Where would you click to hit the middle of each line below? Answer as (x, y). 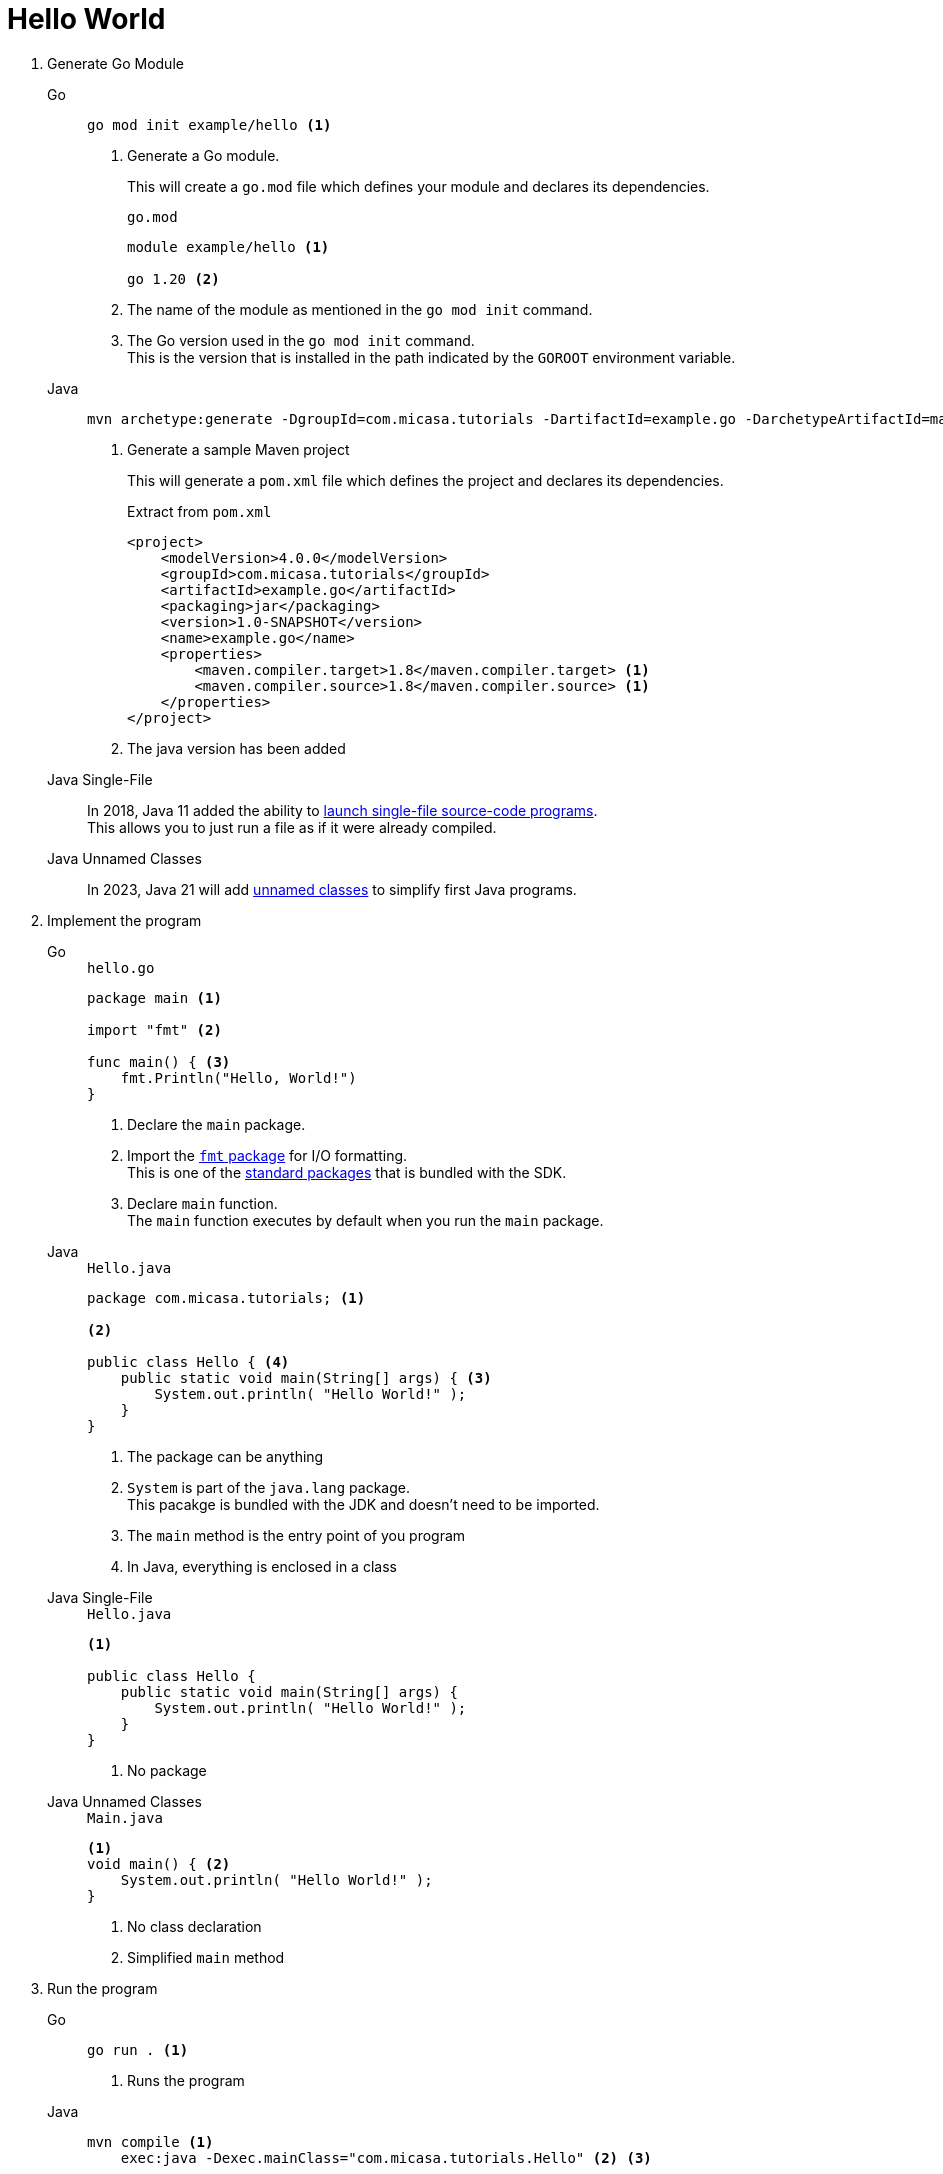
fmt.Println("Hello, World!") (238, 1077)
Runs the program (186, 2080)
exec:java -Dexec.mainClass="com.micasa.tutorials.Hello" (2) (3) (386, 2157)
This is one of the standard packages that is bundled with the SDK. (347, 1172)
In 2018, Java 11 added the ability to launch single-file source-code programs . (342, 810)
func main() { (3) (159, 1061)
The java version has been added (236, 748)
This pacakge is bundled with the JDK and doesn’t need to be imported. (363, 1504)
